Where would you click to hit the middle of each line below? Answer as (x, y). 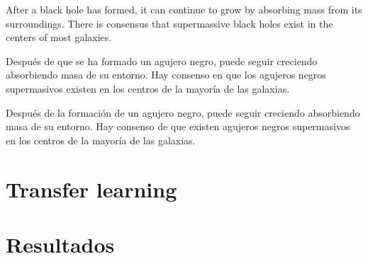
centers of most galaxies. (59, 37)
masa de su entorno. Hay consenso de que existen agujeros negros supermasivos (178, 126)
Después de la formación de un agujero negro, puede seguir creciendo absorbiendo (183, 112)
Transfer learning (91, 189)
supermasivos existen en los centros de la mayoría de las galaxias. (148, 88)
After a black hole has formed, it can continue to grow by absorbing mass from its (184, 9)
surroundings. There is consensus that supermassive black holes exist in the (169, 23)
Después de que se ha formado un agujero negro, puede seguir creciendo (162, 61)
